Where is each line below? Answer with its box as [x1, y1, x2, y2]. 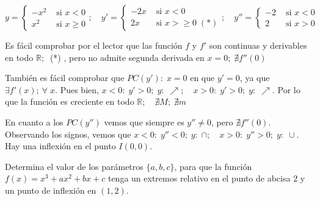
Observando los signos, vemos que [5, 127, 131, 140]
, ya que [239, 71, 270, 84]
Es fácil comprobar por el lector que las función [5, 39, 183, 51]
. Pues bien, [55, 83, 99, 96]
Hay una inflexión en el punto [5, 139, 116, 152]
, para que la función [174, 160, 252, 172]
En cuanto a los [5, 115, 64, 128]
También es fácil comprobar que [5, 71, 125, 84]
